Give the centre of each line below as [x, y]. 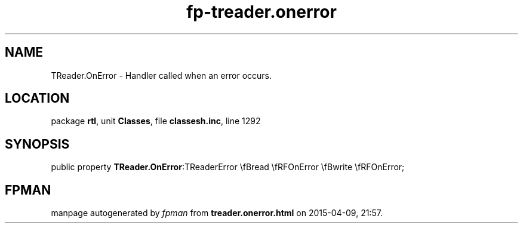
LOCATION [37, 98]
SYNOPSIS [37, 144]
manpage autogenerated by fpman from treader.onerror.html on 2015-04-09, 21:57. [217, 213]
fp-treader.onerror [261, 12]
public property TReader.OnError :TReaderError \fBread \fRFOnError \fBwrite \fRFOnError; [228, 167]
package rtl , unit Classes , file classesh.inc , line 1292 [156, 121]
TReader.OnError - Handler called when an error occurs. [161, 75]
